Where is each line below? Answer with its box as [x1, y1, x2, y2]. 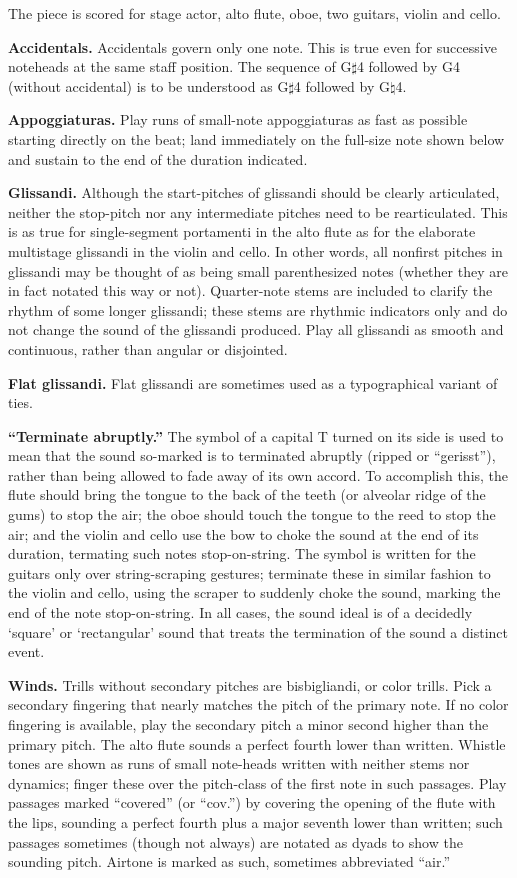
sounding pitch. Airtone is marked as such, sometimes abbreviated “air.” [8, 851, 450, 872]
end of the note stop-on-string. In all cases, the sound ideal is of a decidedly [8, 602, 473, 623]
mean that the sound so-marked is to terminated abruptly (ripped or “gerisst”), [8, 445, 496, 466]
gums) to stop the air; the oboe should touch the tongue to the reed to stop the [8, 504, 496, 525]
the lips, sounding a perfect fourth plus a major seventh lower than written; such [8, 811, 503, 832]
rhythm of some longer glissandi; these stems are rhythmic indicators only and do [8, 299, 508, 320]
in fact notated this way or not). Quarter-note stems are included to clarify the [8, 280, 493, 301]
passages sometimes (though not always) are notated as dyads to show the [8, 831, 463, 852]
